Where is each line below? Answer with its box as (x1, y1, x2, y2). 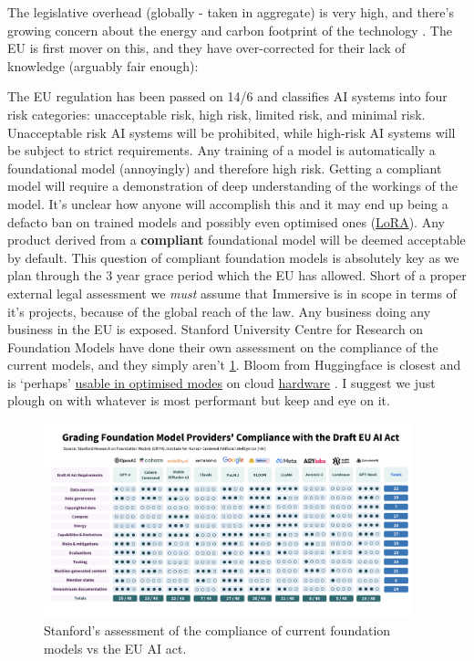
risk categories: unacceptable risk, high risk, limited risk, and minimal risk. (7, 104, 426, 123)
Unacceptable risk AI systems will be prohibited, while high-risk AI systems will (7, 122, 456, 142)
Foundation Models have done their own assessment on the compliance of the (7, 337, 438, 356)
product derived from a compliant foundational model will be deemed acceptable (7, 230, 466, 249)
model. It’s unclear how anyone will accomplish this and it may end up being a (7, 194, 448, 213)
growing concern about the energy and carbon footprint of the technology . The (7, 20, 452, 39)
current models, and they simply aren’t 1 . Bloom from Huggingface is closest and (7, 355, 461, 374)
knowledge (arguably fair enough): (7, 56, 199, 75)
